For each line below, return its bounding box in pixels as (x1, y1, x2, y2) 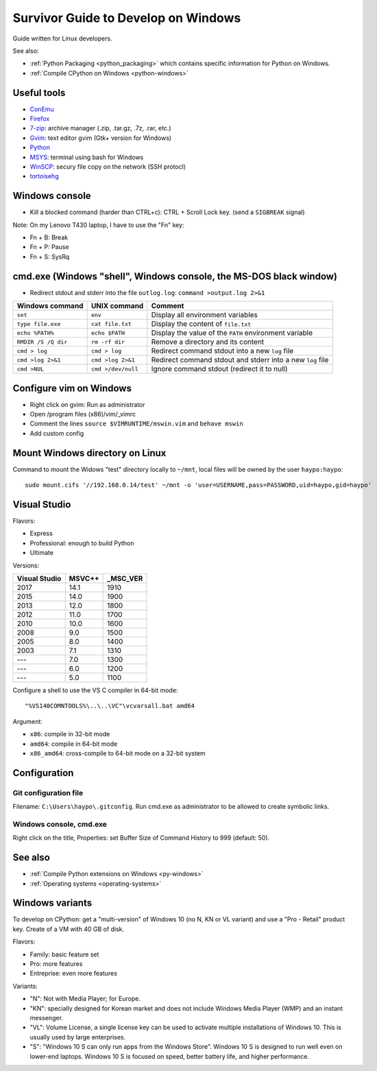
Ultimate (29, 549, 54, 557)
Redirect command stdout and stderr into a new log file (151, 355, 329, 365)
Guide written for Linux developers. (12, 34, 112, 43)
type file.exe (16, 320, 61, 327)
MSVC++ (69, 574, 99, 583)
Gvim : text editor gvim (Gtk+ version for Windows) (29, 134, 172, 142)
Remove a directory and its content (151, 337, 265, 346)
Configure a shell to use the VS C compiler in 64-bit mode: (12, 686, 178, 694)
